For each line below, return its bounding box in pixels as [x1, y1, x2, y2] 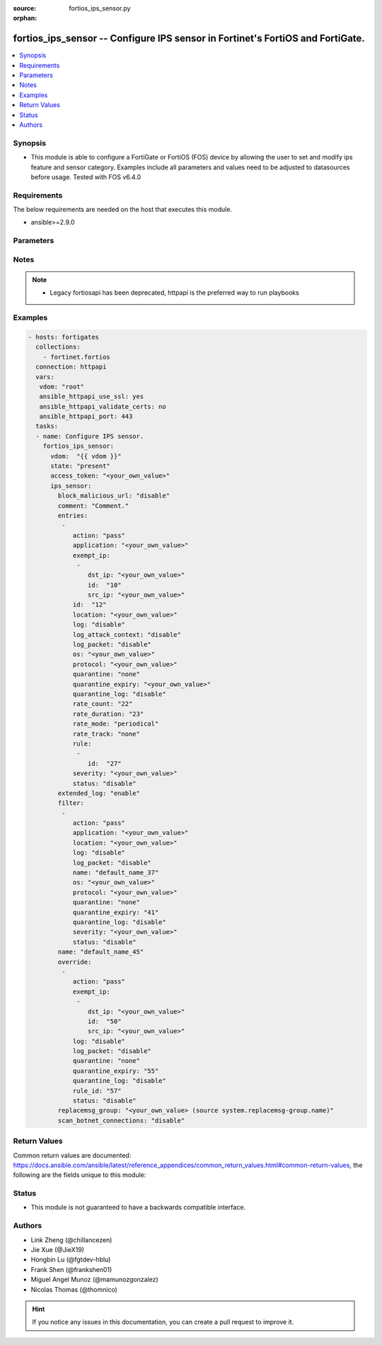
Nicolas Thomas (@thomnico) [30, 1285, 118, 1293]
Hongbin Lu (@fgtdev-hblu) [30, 1255, 111, 1264]
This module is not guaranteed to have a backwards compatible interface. [30, 1203, 246, 1212]
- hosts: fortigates [28, 333, 99, 341]
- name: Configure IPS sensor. [35, 432, 144, 440]
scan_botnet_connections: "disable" [57, 1116, 185, 1125]
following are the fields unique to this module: [13, 1171, 146, 1179]
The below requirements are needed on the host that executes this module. [13, 206, 233, 214]
